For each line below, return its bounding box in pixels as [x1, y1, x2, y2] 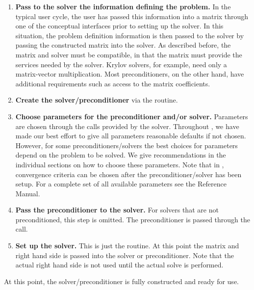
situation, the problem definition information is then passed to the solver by [15, 30, 244, 40]
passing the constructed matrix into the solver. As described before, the [15, 40, 231, 50]
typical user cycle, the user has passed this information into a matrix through [15, 11, 249, 21]
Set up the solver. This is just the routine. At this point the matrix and [15, 240, 239, 251]
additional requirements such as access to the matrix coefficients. [15, 78, 210, 88]
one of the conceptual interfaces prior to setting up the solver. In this [15, 21, 224, 31]
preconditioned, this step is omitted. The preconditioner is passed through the [15, 214, 250, 224]
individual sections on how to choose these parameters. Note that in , [15, 159, 224, 169]
